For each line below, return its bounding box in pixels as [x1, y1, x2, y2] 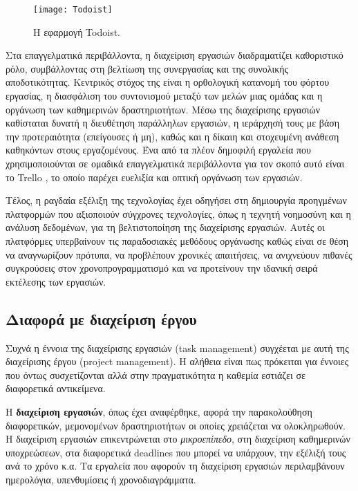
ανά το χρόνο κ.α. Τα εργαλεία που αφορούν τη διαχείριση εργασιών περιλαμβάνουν [6, 458, 345, 473]
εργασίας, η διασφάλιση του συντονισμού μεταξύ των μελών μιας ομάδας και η [6, 89, 323, 103]
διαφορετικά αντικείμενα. [6, 381, 106, 396]
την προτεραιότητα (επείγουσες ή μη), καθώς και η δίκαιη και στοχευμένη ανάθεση [6, 129, 339, 143]
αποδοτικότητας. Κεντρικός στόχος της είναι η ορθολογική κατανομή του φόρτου [6, 75, 330, 89]
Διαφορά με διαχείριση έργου [6, 308, 197, 329]
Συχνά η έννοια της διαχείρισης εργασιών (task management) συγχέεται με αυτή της [6, 340, 349, 355]
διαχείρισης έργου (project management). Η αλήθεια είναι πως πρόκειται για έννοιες [6, 354, 349, 369]
